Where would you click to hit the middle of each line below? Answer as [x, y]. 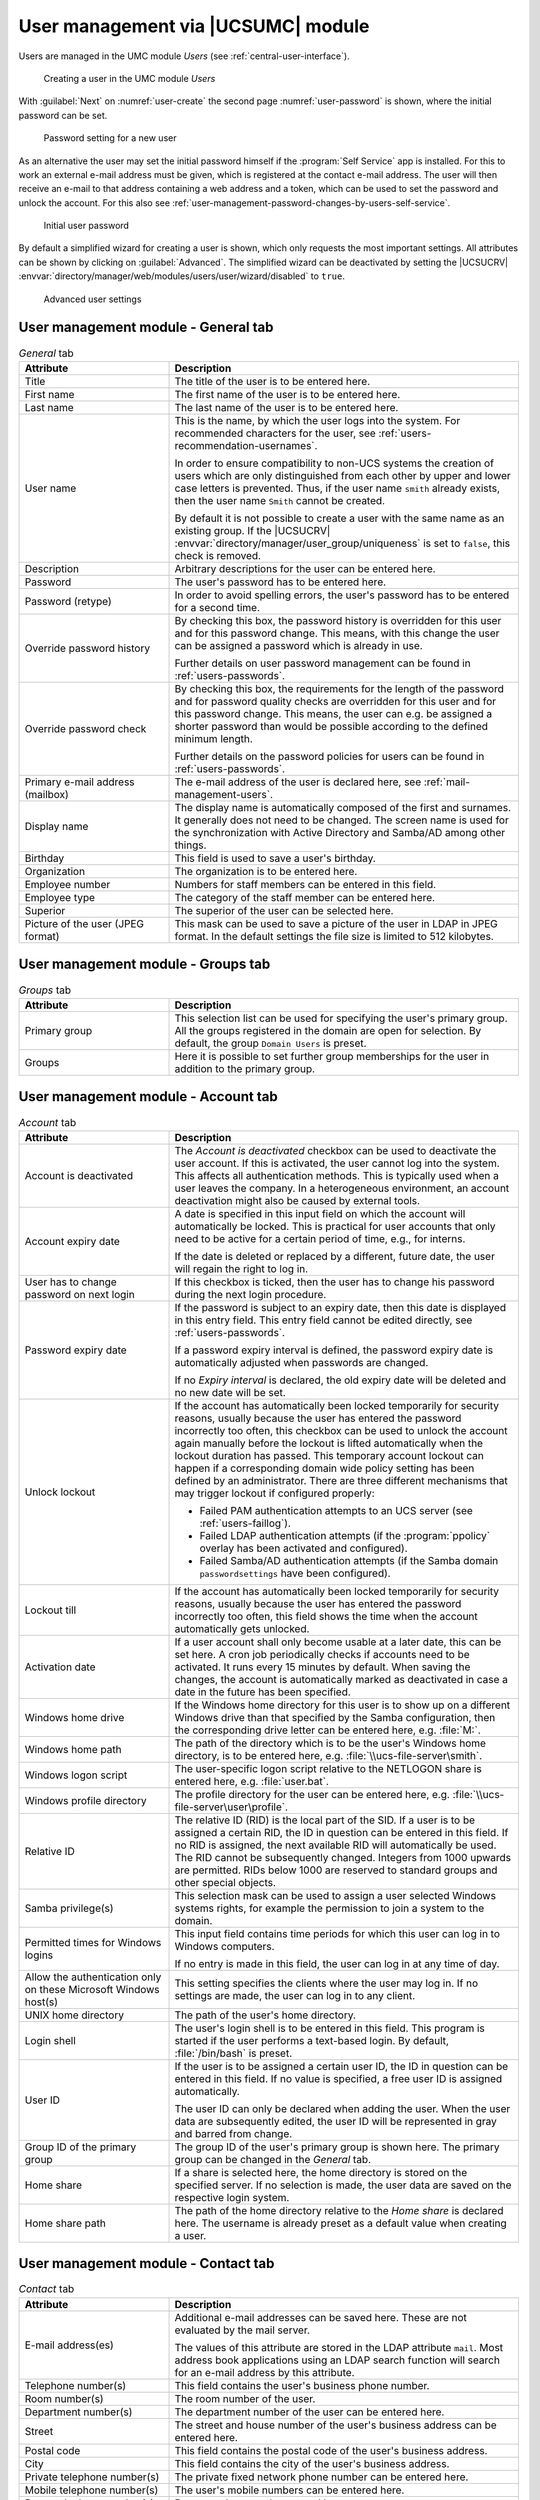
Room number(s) [64, 2398]
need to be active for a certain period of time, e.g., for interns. [320, 1238]
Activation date [60, 1667]
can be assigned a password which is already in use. [299, 645]
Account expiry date [72, 1241]
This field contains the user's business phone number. [302, 2385]
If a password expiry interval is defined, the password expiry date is [334, 1350]
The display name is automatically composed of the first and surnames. [343, 807]
